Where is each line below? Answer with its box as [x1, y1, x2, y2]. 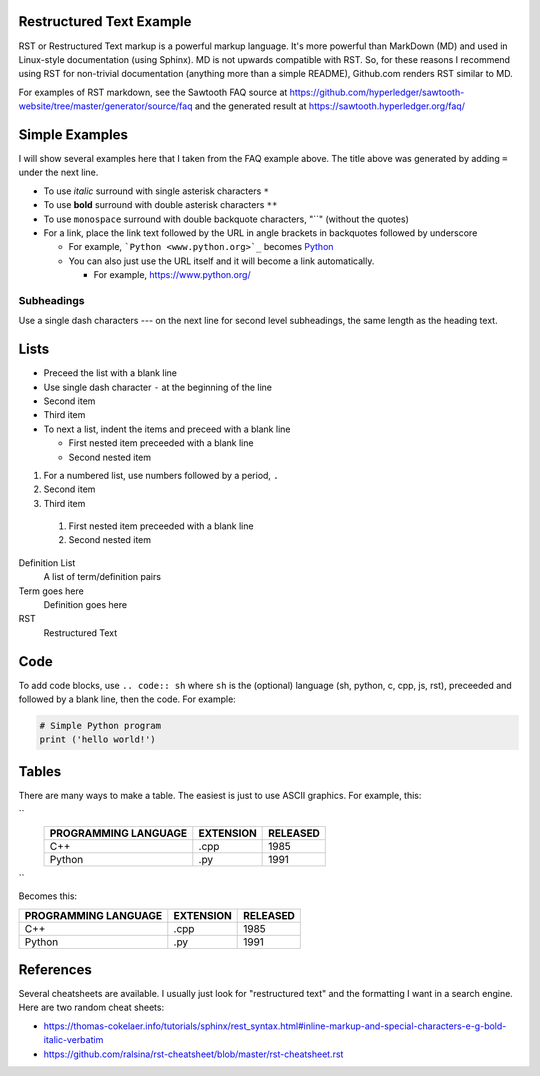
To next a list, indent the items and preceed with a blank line [43, 423, 291, 435]
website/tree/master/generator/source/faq [18, 100, 194, 112]
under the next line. [18, 166, 99, 179]
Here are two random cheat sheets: [18, 1001, 165, 1014]
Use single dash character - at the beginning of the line [43, 381, 272, 393]
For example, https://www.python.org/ [93, 269, 251, 281]
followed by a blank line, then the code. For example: [18, 693, 237, 705]
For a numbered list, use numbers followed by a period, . [43, 469, 279, 481]
